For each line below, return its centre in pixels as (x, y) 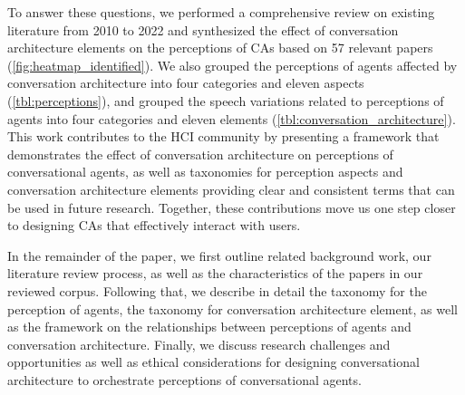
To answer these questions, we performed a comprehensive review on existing (221, 12)
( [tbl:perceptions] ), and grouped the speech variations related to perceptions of (226, 100)
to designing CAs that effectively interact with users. (154, 225)
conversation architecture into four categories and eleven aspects (186, 83)
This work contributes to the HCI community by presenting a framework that (223, 136)
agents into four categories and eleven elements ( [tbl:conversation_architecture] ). (232, 118)
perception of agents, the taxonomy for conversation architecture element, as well (232, 308)
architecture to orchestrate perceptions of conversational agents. (184, 379)
